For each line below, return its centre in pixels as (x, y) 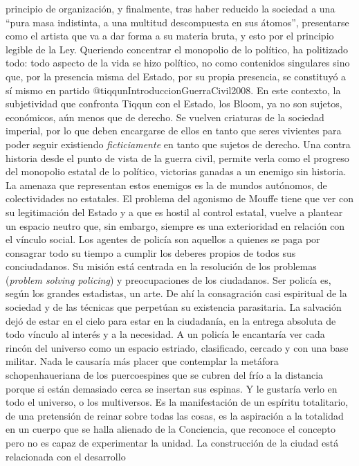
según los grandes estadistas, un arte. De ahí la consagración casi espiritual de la (176, 293)
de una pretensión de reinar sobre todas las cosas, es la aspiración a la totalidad (175, 415)
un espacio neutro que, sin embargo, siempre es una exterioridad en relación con (175, 225)
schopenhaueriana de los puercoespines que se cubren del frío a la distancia (165, 375)
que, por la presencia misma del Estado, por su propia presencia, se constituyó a (176, 76)
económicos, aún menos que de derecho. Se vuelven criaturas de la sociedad (165, 117)
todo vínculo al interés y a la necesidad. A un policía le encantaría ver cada (165, 334)
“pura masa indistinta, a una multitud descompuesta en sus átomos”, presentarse (177, 22)
